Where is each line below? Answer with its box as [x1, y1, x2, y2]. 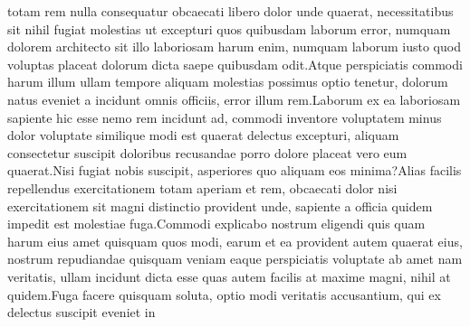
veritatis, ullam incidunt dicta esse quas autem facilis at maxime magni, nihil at [7, 266, 451, 285]
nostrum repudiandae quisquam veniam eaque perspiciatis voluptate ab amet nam [7, 249, 463, 268]
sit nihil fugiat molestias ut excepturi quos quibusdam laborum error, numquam [7, 19, 451, 38]
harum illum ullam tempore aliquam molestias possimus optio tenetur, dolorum [7, 72, 448, 91]
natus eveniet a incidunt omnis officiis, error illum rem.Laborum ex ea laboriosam [7, 89, 461, 108]
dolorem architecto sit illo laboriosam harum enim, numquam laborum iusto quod [7, 37, 461, 56]
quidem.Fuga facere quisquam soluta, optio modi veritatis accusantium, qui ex [7, 285, 441, 304]
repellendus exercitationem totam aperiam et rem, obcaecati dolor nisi [7, 178, 398, 197]
